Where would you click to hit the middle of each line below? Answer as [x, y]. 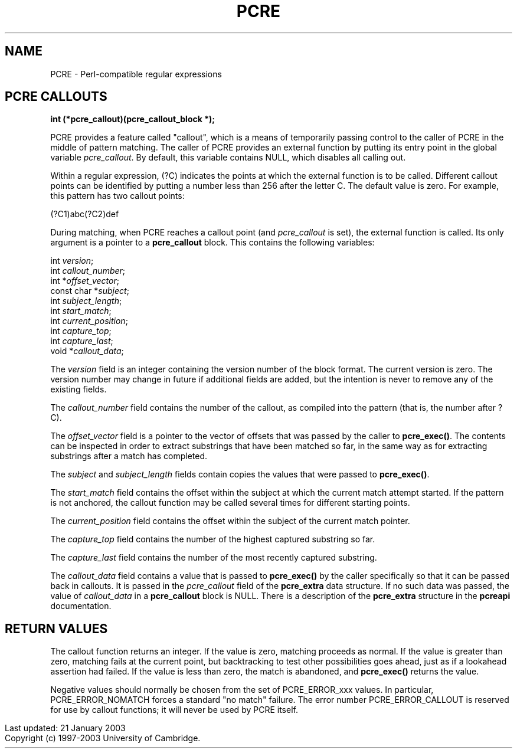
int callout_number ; [88, 271]
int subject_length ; [86, 301]
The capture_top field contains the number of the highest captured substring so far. [213, 539]
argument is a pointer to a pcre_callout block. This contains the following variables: [212, 243]
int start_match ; [81, 311]
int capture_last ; [82, 341]
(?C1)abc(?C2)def [85, 214]
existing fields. [78, 389]
